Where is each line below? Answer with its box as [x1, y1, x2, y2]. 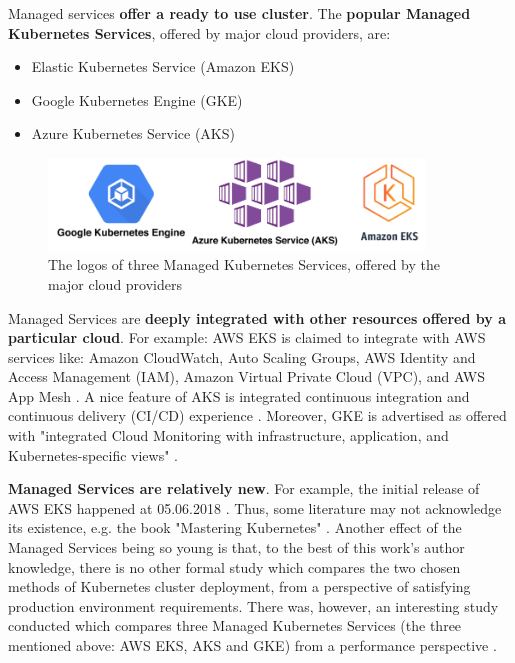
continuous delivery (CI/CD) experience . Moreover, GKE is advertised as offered [8, 405, 507, 426]
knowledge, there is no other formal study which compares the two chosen [8, 556, 461, 577]
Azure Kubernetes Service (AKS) [31, 123, 235, 144]
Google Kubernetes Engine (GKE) [31, 89, 243, 110]
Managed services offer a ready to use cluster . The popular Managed [8, 3, 471, 23]
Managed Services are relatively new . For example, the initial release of [8, 478, 480, 499]
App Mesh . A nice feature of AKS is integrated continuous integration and [8, 385, 470, 406]
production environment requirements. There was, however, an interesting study [8, 595, 499, 616]
